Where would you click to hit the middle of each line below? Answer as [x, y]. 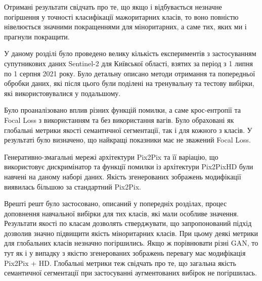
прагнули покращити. [37, 36]
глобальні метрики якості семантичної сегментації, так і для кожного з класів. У [128, 130]
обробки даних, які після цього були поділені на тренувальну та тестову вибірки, [129, 83]
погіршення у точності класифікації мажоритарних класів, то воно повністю [121, 16]
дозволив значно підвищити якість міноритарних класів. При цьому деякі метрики [131, 233]
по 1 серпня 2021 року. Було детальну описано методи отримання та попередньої [130, 73]
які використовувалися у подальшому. [62, 93]
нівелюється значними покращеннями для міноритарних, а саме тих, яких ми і [125, 27]
